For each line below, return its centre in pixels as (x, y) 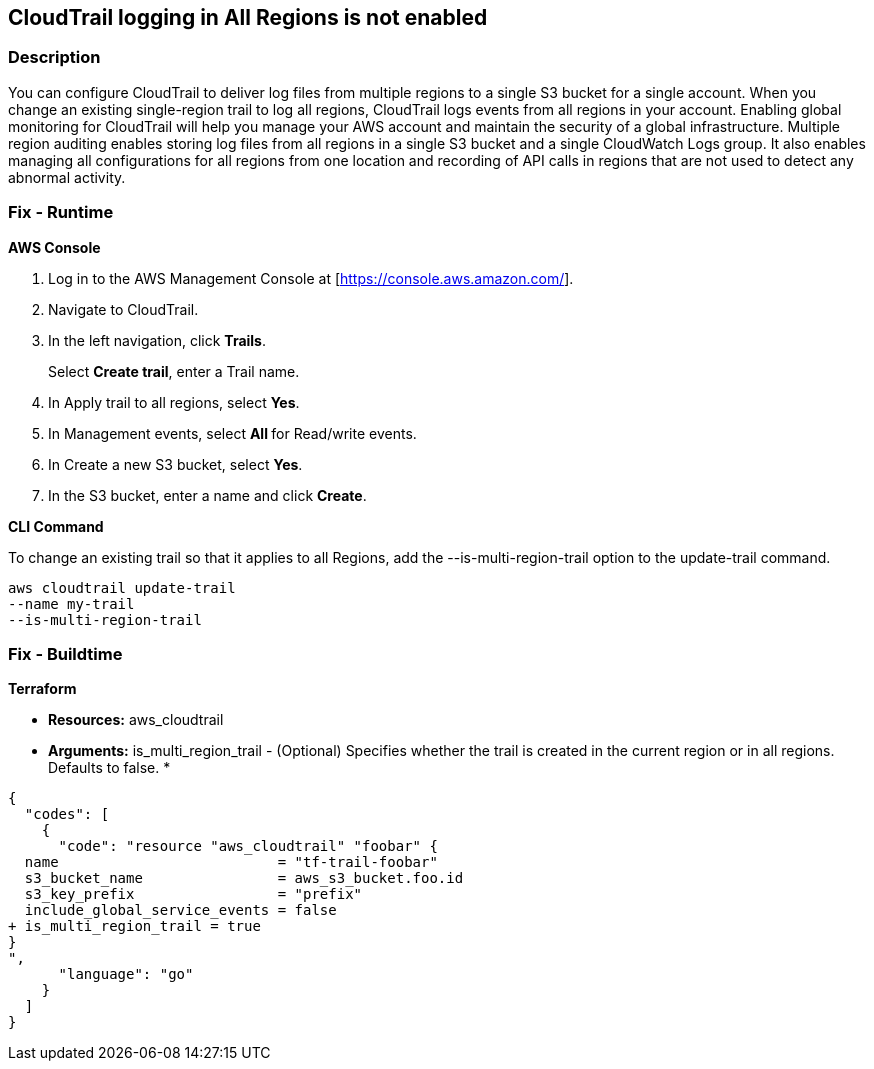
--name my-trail (71, 603)
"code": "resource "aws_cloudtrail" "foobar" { (248, 846)
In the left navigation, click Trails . (157, 340)
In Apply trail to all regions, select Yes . (174, 402)
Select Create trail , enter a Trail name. (174, 371)
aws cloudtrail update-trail (122, 587)
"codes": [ (67, 814)
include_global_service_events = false (180, 910)
